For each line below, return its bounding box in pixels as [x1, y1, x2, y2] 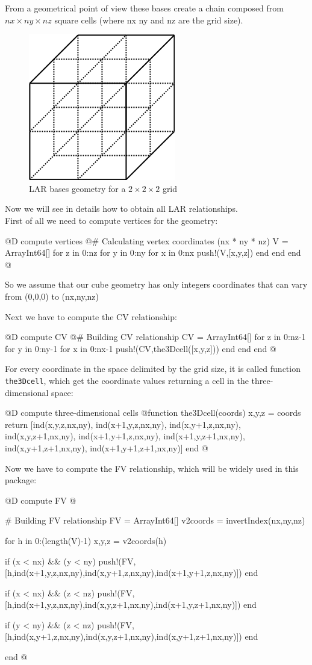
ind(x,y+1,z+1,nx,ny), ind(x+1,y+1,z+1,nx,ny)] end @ [5, 441, 208, 454]
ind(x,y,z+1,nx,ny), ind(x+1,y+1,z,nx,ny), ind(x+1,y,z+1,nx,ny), [5, 430, 245, 442]
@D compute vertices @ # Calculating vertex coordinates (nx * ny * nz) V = [5, 234, 289, 247]
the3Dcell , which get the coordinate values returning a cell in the [5, 374, 249, 386]
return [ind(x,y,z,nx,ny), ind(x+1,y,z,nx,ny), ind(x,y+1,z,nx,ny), [5, 418, 241, 430]
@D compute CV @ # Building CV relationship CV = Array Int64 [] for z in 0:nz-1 [5, 330, 306, 343]
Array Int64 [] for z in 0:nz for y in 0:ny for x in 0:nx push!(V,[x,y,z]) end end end [5, 246, 301, 259]
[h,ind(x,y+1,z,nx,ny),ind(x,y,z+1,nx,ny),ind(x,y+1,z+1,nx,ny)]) [5, 630, 242, 643]
